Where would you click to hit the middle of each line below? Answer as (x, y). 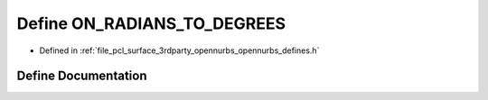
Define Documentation (82, 76)
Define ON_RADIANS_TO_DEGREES (151, 23)
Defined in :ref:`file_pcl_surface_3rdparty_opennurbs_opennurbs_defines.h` (179, 50)
